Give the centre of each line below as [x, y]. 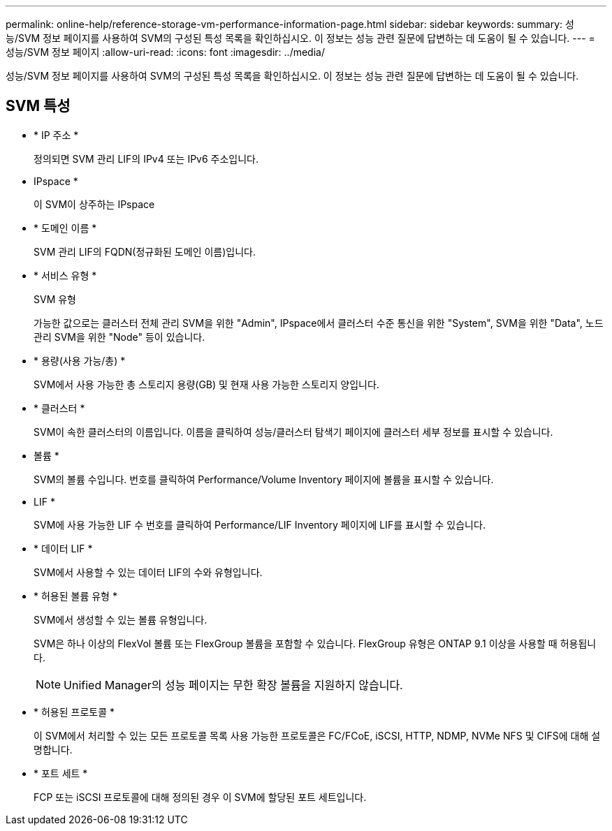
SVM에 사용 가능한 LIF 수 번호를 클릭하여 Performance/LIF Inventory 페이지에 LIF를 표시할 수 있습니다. [260, 524]
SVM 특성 [38, 106]
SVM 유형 [55, 299]
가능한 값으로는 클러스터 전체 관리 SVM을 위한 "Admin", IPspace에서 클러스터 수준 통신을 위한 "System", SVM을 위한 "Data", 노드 [319, 323]
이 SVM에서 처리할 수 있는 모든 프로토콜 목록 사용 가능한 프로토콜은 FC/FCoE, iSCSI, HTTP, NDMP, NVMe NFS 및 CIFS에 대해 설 [317, 735]
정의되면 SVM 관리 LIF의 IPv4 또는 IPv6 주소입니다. [146, 159]
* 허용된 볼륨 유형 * [75, 596]
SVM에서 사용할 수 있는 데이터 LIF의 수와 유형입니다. [148, 572]
